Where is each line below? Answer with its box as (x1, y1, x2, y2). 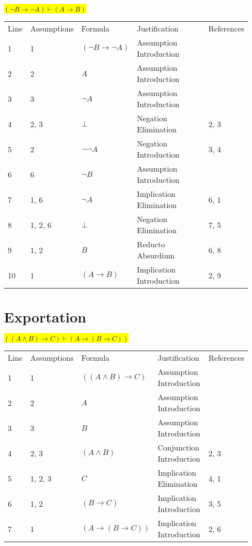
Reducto (137, 239, 165, 250)
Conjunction (157, 442, 200, 453)
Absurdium (137, 250, 175, 261)
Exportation (4, 307, 86, 327)
